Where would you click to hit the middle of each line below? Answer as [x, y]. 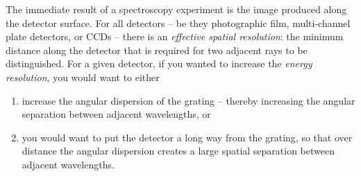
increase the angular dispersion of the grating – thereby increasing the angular [188, 100]
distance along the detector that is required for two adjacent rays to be [157, 50]
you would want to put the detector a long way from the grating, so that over [187, 137]
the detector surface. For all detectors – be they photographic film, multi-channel [178, 23]
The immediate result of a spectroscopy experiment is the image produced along [176, 9]
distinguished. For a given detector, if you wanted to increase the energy [159, 63]
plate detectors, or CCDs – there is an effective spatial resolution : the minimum [175, 36]
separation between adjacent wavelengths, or [116, 114]
